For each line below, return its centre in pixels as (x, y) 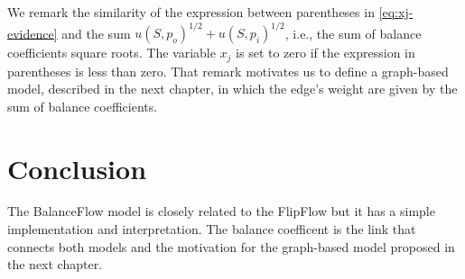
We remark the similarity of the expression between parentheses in (191, 12)
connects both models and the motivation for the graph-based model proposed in (231, 246)
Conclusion (77, 168)
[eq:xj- (396, 12)
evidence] (33, 33)
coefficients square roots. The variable (112, 53)
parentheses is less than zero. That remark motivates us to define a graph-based (228, 71)
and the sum (96, 33)
